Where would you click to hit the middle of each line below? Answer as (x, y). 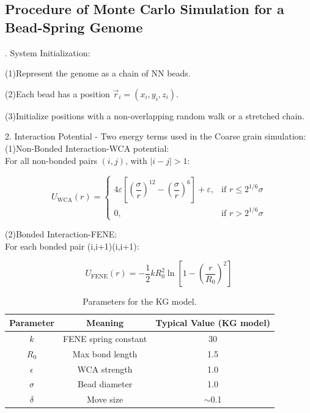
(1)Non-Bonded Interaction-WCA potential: (87, 148)
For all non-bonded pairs (51, 160)
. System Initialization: (48, 52)
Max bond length (105, 353)
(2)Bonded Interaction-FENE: (61, 234)
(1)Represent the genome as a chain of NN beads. (98, 73)
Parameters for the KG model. (140, 301)
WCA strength (105, 369)
